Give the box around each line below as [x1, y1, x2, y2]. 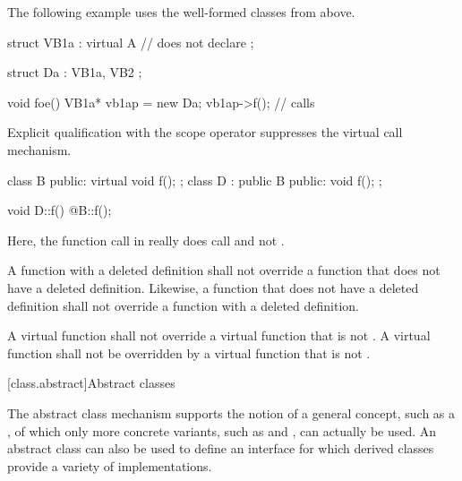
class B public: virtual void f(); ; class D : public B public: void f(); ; [7, 170, 382, 189]
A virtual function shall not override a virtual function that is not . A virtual [7, 326, 431, 345]
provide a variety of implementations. [7, 456, 212, 475]
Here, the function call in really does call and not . [7, 230, 285, 249]
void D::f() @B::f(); [7, 201, 112, 219]
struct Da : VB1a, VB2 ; [7, 63, 142, 82]
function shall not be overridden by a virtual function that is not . [7, 343, 371, 362]
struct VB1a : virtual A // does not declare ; [7, 32, 254, 51]
